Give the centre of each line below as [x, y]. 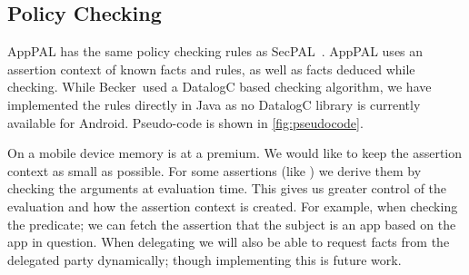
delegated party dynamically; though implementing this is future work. [205, 259]
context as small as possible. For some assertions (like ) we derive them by [215, 170]
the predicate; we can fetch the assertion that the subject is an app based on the [232, 224]
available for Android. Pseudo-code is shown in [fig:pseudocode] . [185, 122]
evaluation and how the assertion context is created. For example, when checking [233, 206]
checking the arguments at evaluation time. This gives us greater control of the [227, 188]
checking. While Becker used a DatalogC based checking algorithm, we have [220, 87]
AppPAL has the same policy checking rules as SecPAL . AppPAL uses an [215, 51]
